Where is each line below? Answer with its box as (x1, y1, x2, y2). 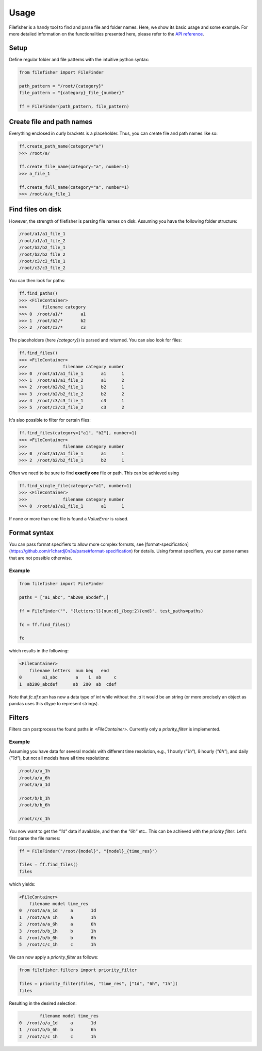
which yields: (9, 881, 36, 887)
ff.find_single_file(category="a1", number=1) (19, 483, 132, 488)
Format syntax (9, 528, 54, 537)
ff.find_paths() (19, 291, 58, 296)
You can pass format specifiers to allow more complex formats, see (9, 541, 144, 547)
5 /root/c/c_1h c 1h (19, 942, 97, 947)
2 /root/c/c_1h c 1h (19, 1033, 97, 1039)
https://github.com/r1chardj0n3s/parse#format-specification (10, 548, 131, 554)
